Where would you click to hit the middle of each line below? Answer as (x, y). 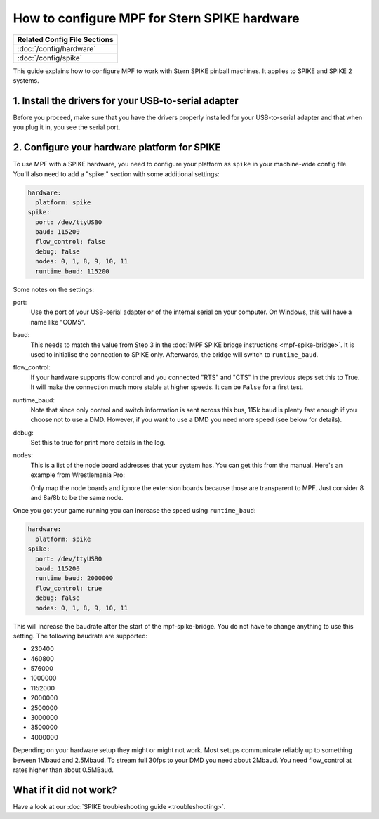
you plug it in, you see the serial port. (67, 127)
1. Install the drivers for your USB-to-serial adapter (126, 101)
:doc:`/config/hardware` (56, 48)
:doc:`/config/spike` (50, 58)
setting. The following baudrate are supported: (80, 636)
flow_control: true (69, 588)
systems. (26, 80)
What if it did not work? (65, 790)
